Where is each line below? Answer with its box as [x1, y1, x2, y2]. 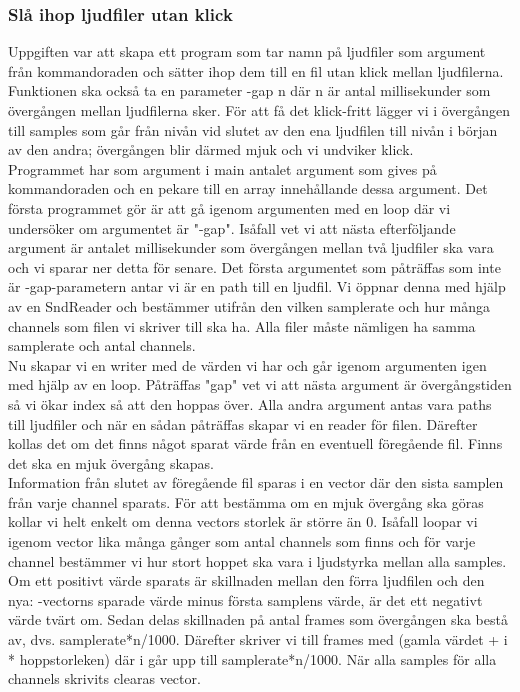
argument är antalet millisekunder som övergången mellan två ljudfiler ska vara [8, 237, 494, 258]
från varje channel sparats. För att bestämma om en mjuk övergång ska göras [8, 491, 484, 512]
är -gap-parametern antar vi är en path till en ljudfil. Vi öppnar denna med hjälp [8, 276, 506, 297]
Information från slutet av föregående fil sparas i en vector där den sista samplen [8, 472, 504, 493]
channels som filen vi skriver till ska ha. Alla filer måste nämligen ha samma [8, 315, 476, 336]
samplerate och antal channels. [8, 335, 196, 356]
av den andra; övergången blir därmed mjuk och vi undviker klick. [8, 139, 414, 160]
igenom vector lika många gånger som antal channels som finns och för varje [8, 531, 476, 552]
